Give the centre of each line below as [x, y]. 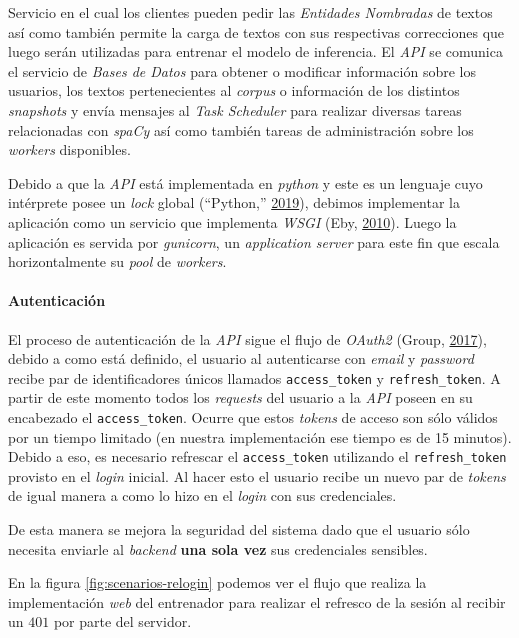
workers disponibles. [69, 149]
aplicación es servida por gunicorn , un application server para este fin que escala [254, 241]
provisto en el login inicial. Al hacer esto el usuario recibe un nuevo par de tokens [257, 475]
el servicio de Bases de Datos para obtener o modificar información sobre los [242, 70]
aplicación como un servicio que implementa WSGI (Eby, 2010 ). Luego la [232, 221]
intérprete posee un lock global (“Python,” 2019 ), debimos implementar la [234, 202]
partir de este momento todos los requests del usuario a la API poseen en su [240, 397]
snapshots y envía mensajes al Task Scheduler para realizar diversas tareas [235, 109]
